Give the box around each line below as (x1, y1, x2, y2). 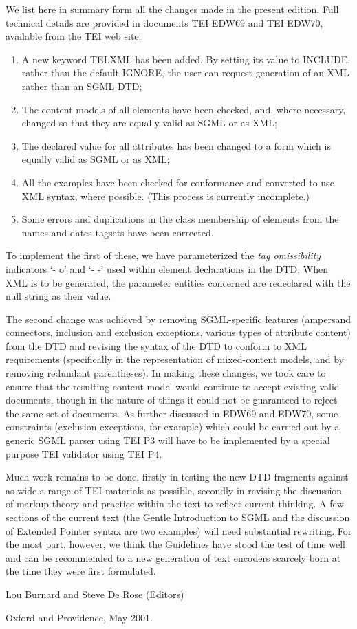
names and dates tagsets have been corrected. (21, 225, 214, 239)
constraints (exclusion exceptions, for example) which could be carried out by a (6, 419, 340, 434)
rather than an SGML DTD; (21, 78, 142, 93)
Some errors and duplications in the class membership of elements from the (21, 212, 339, 226)
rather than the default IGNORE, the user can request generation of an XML (21, 65, 349, 80)
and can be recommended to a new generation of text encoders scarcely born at (6, 550, 341, 564)
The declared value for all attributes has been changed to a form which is (21, 138, 331, 153)
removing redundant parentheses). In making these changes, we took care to (6, 366, 326, 380)
